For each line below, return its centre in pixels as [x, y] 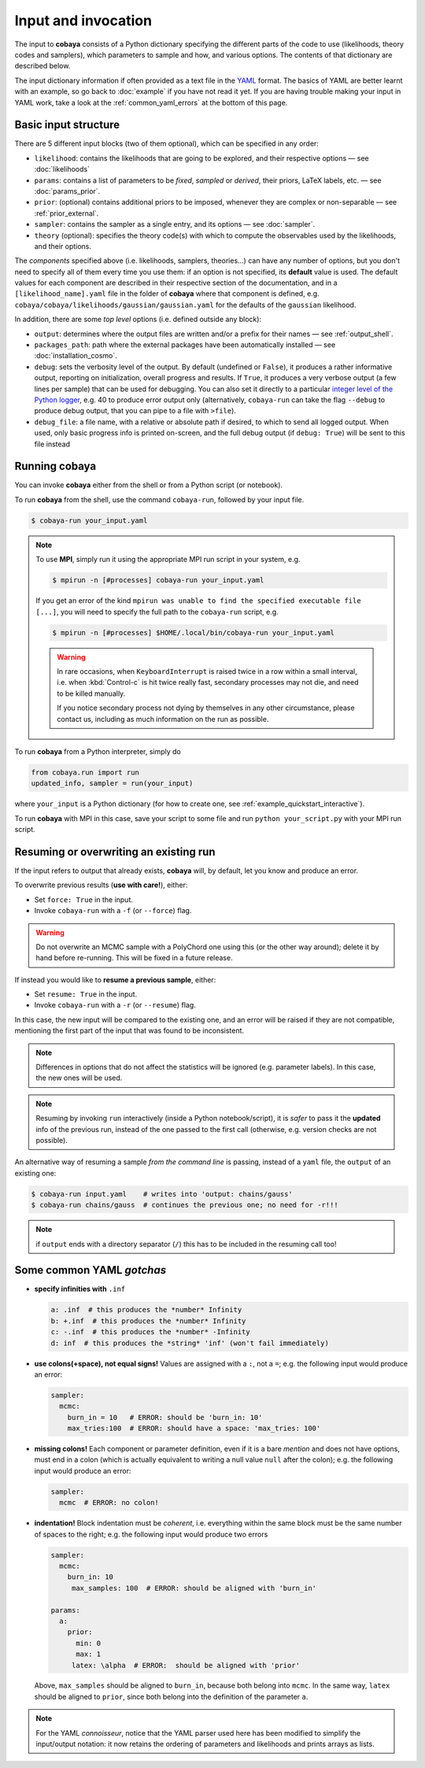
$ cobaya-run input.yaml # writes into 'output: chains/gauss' [162, 1194]
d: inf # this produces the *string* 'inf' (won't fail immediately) [190, 1343]
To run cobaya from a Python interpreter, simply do [98, 751]
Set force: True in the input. [84, 899]
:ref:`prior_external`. [67, 213]
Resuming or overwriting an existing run [115, 851]
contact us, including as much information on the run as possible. [163, 719]
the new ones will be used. [79, 1078]
